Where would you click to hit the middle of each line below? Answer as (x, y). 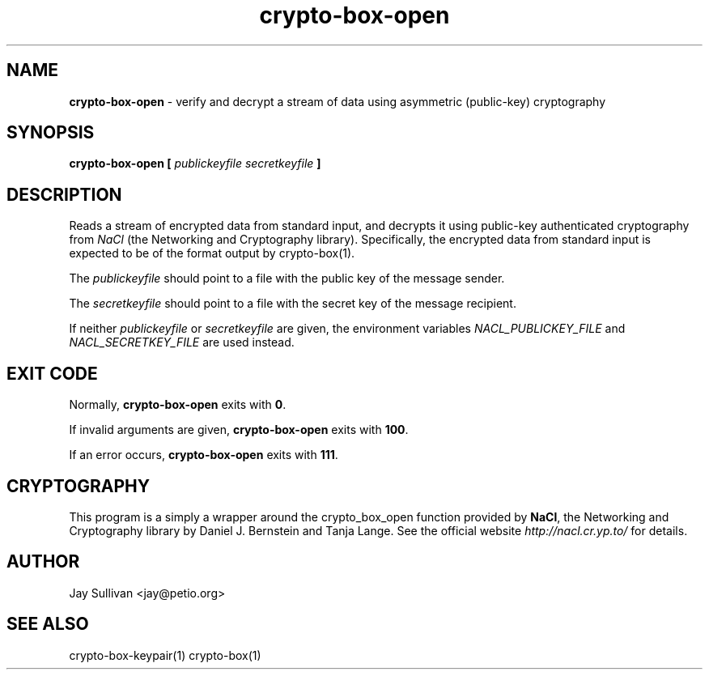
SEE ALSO (48, 624)
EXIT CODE (52, 373)
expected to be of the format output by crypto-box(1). (212, 253)
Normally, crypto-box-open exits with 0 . (178, 405)
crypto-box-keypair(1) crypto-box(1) (165, 655)
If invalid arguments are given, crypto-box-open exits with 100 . (239, 430)
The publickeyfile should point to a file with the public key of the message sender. (287, 278)
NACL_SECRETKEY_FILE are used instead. (182, 342)
